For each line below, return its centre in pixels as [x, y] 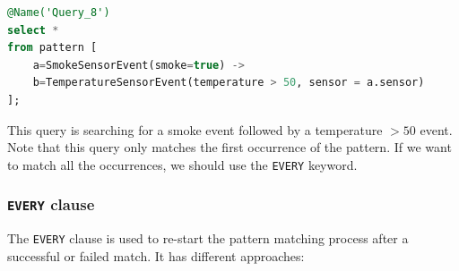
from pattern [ [52, 48]
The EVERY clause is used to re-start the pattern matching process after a [208, 238]
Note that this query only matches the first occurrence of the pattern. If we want [229, 147]
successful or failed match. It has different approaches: [156, 255]
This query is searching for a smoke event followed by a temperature [195, 129]
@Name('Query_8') [59, 13]
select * [33, 30]
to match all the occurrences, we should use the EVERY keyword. [182, 164]
